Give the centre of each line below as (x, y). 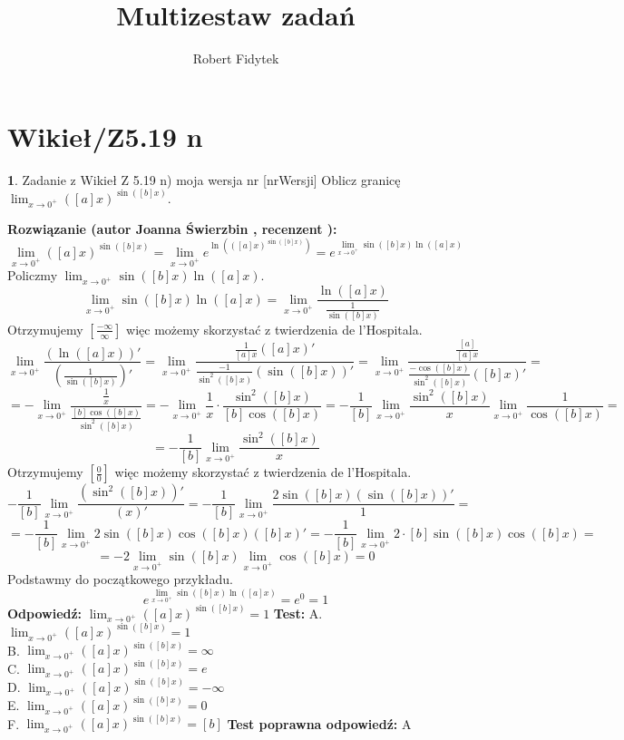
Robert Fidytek (236, 58)
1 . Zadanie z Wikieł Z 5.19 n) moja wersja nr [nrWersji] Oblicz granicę (204, 179)
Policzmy (33, 275)
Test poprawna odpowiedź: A (319, 723)
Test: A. (298, 613)
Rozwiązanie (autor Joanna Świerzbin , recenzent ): (172, 228)
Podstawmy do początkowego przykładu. (120, 579)
